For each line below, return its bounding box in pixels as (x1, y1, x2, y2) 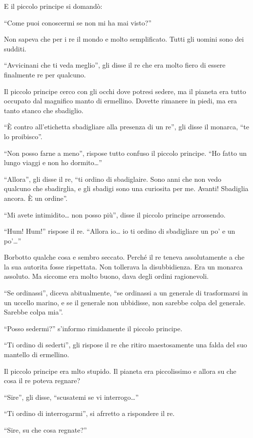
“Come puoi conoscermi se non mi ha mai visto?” (4, 17, 151, 27)
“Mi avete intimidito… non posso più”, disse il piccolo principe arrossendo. (4, 209, 226, 219)
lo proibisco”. (4, 131, 42, 141)
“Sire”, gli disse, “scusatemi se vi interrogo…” (4, 391, 139, 402)
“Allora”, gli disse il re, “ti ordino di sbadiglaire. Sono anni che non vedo (4, 173, 221, 184)
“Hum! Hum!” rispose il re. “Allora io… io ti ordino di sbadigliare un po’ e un (4, 226, 235, 236)
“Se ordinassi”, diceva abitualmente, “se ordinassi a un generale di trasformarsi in (4, 288, 248, 298)
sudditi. (4, 43, 26, 53)
